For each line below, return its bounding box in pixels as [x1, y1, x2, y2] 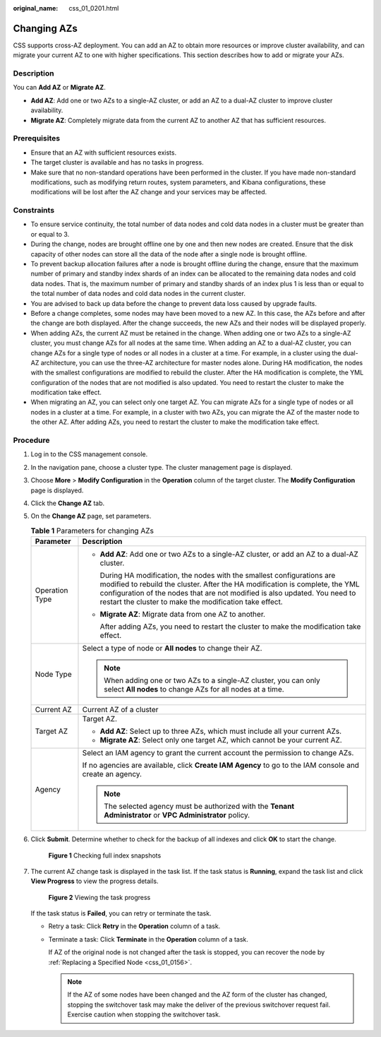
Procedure [13, 435, 50, 445]
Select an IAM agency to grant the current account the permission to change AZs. [82, 748, 354, 758]
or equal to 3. [30, 230, 70, 238]
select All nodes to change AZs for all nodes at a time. [103, 685, 285, 694]
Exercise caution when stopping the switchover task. [67, 1010, 221, 1019]
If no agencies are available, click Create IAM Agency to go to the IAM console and [82, 760, 360, 770]
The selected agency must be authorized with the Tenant [103, 802, 295, 812]
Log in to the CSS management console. [30, 450, 148, 458]
